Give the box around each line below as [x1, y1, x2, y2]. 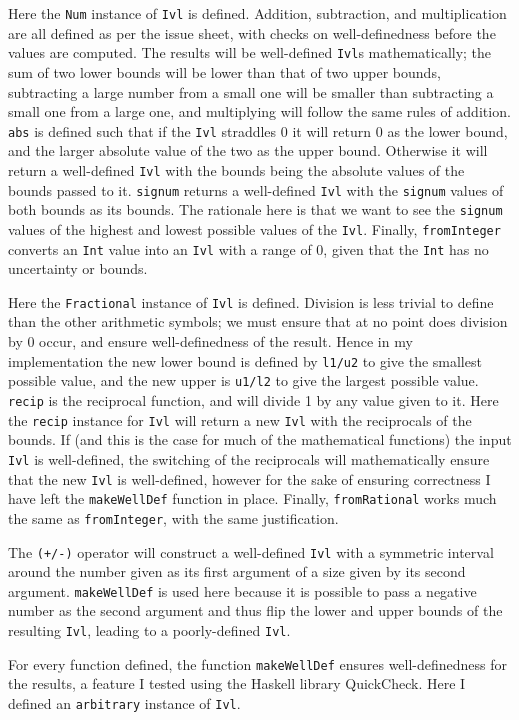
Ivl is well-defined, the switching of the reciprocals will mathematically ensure [8, 448, 490, 469]
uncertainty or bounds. [8, 258, 148, 279]
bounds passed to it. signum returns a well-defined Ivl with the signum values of [8, 179, 504, 200]
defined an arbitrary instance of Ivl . [8, 692, 241, 713]
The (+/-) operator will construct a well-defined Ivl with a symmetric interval [8, 541, 494, 562]
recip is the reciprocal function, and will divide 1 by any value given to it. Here [8, 389, 499, 410]
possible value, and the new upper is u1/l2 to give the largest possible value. [8, 370, 479, 391]
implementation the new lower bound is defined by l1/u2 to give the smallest [8, 350, 482, 371]
